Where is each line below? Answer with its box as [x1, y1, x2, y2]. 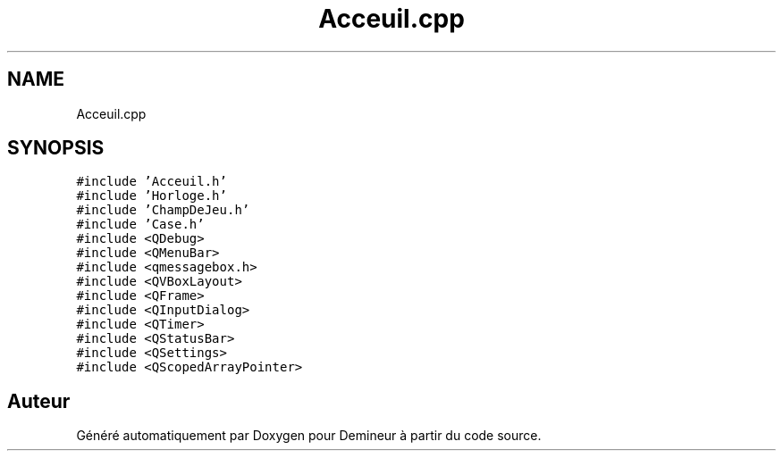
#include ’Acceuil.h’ [76, 174, 227, 189]
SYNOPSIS [7, 137, 105, 160]
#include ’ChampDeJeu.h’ [76, 203, 250, 218]
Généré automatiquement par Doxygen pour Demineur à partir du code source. [76, 428, 542, 444]
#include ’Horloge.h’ [76, 188, 227, 204]
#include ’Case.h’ [76, 217, 205, 232]
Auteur [7, 389, 71, 412]
